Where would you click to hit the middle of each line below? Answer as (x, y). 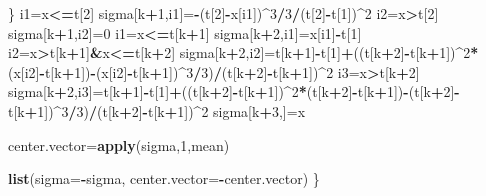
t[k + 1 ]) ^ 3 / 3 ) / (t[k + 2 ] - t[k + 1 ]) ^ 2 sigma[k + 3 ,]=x (157, 110)
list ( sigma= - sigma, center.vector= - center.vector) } (164, 178)
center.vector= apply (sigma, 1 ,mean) (119, 144)
